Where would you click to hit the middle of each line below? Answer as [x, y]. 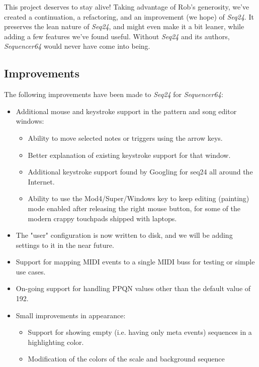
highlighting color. [56, 342]
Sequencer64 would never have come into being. [77, 46]
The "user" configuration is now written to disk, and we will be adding [124, 235]
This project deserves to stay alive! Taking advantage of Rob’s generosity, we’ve [127, 7]
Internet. [41, 181]
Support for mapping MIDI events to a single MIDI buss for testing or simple [135, 262]
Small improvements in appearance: [71, 315]
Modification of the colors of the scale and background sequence [126, 359]
